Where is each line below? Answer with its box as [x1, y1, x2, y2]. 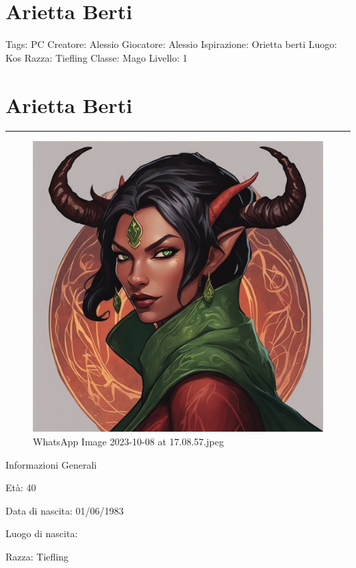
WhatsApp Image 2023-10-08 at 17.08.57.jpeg [33, 434, 224, 449]
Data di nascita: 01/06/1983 [5, 503, 124, 517]
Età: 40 [5, 480, 36, 495]
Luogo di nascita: [5, 526, 78, 541]
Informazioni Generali [5, 457, 97, 471]
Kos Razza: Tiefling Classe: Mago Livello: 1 [5, 50, 188, 64]
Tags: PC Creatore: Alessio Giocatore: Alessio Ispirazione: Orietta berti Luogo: [5, 37, 338, 51]
